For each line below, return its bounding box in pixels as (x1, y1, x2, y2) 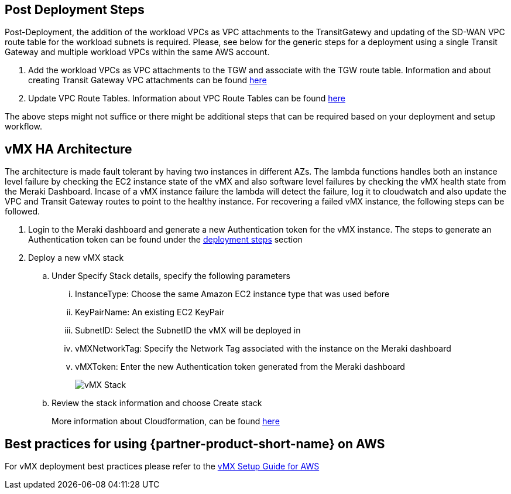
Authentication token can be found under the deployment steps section (28, 234, 303, 245)
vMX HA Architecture (5, 141, 132, 156)
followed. (5, 206, 40, 217)
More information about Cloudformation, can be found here (52, 416, 280, 427)
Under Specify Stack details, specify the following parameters (52, 271, 290, 281)
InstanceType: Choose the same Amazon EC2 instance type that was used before (75, 289, 390, 299)
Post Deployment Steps (5, 2, 145, 17)
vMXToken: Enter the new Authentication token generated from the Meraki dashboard (75, 362, 405, 372)
